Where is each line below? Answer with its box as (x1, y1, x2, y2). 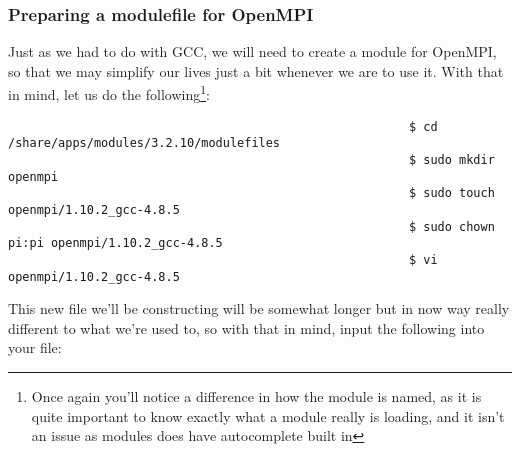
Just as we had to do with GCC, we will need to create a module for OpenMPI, (8, 41, 497, 62)
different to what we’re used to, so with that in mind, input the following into (8, 317, 485, 338)
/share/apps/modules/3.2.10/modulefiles (8, 136, 281, 151)
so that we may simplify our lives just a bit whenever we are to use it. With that (8, 60, 504, 81)
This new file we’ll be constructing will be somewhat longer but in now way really (8, 298, 510, 319)
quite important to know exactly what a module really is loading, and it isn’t (31, 405, 505, 426)
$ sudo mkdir (408, 152, 495, 167)
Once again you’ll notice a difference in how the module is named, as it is (31, 386, 482, 406)
